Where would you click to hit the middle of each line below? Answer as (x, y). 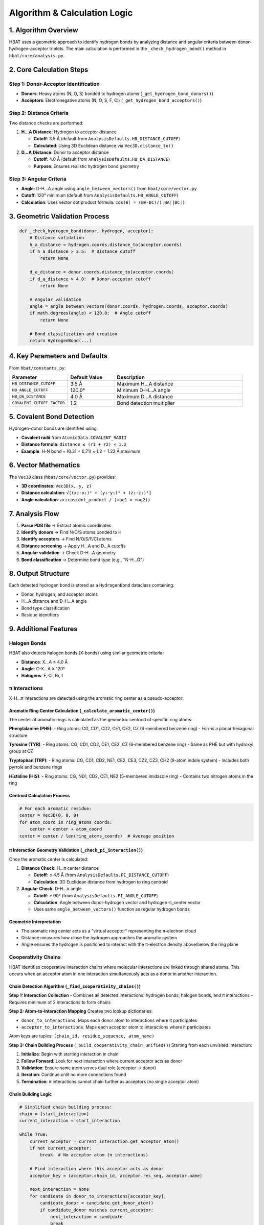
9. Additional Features (43, 629)
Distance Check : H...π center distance (60, 868)
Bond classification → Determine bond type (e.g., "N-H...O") (83, 560)
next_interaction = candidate (86, 1217)
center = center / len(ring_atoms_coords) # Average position (97, 836)
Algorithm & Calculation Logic (71, 13)
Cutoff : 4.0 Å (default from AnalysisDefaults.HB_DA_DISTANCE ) (102, 159)
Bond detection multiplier (146, 403)
